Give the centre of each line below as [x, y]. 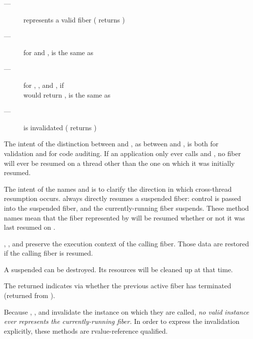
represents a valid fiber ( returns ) [74, 19]
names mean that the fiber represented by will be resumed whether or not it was [125, 217]
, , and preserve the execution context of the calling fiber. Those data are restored [126, 243]
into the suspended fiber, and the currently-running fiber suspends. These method [126, 208]
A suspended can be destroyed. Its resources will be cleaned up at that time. [118, 269]
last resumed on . [30, 227]
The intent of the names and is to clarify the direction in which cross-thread [118, 189]
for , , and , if [44, 85]
